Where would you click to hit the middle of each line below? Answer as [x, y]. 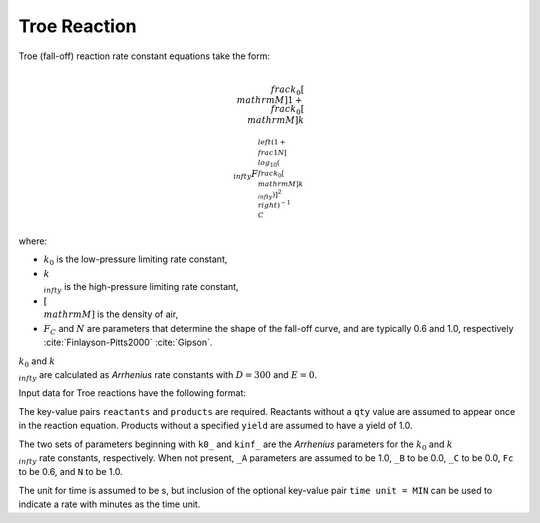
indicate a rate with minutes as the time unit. [109, 504]
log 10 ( [268, 163]
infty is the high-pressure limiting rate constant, [141, 288]
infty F [246, 175]
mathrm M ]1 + [269, 100]
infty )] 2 [269, 194]
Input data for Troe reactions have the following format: [132, 393]
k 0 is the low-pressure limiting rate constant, [135, 260]
